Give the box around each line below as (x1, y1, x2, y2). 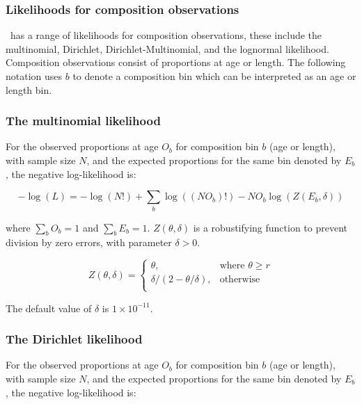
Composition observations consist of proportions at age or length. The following (6, 55, 346, 70)
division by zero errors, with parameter (6, 235, 172, 250)
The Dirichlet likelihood (6, 330, 143, 348)
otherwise (219, 275, 260, 285)
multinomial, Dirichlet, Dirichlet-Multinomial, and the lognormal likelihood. (6, 41, 329, 56)
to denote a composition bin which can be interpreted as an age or (72, 69, 356, 83)
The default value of (6, 300, 92, 315)
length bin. (6, 82, 52, 97)
